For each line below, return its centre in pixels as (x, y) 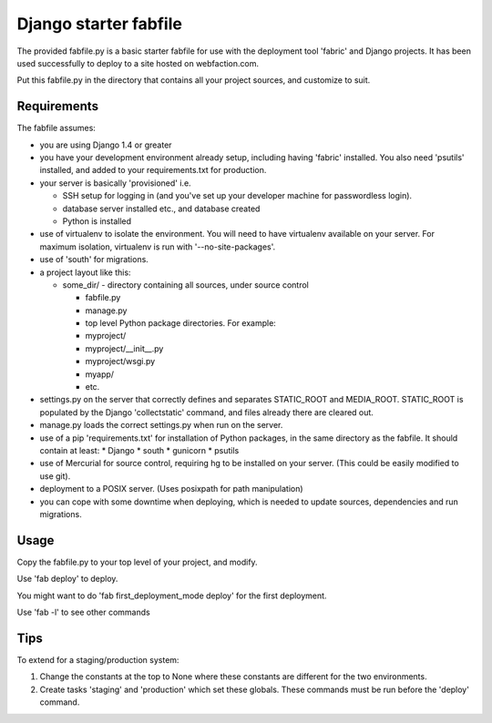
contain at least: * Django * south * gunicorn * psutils (139, 450)
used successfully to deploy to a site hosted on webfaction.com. (138, 63)
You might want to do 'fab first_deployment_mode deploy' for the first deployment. (172, 596)
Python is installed (97, 221)
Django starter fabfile (99, 24)
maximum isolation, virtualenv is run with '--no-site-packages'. (158, 247)
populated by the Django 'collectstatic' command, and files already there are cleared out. (206, 412)
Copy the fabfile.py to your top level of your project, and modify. (138, 562)
